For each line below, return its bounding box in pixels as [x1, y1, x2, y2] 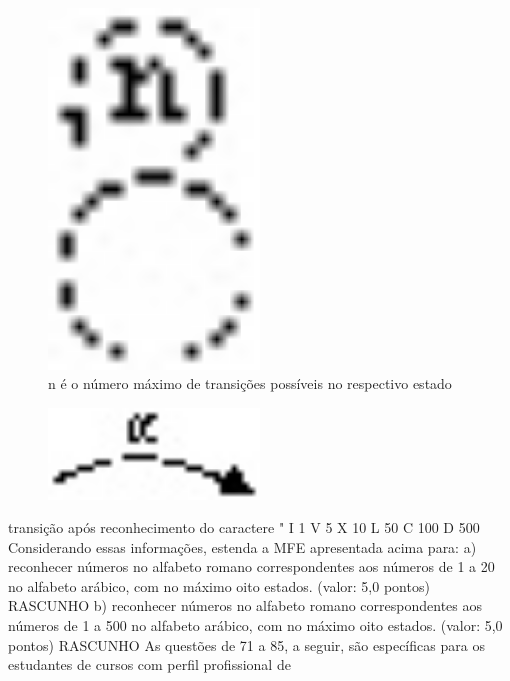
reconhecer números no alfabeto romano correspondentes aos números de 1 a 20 [8, 556, 495, 577]
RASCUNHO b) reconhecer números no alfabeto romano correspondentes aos [8, 595, 482, 616]
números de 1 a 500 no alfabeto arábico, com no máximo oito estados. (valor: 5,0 [8, 615, 503, 636]
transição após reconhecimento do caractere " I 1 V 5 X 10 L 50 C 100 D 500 [8, 517, 480, 538]
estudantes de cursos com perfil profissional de [8, 654, 291, 675]
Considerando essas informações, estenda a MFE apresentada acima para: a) [8, 536, 477, 557]
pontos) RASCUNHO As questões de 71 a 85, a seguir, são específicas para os [8, 634, 485, 655]
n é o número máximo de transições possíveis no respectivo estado [48, 373, 452, 394]
